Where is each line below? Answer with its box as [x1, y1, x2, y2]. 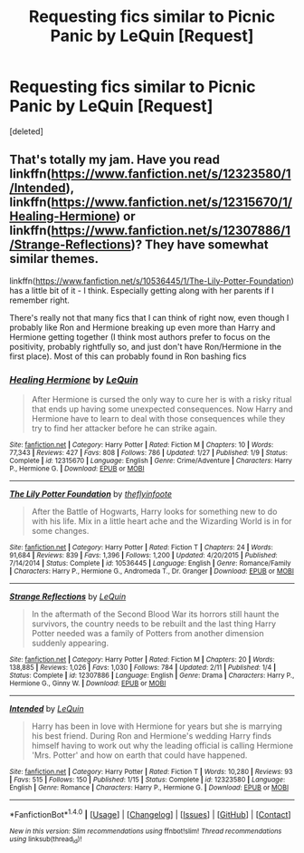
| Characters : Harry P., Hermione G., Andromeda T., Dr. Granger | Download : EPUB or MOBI [9, 567, 294, 577]
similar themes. [9, 251, 100, 267]
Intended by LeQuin [9, 703, 84, 714]
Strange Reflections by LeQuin [9, 591, 127, 602]
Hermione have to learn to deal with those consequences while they [31, 413, 286, 424]
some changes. [31, 526, 90, 537]
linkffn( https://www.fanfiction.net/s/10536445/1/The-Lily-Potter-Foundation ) [9, 275, 294, 286]
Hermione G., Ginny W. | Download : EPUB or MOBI [9, 679, 166, 688]
